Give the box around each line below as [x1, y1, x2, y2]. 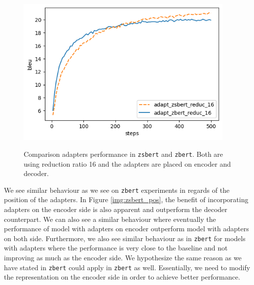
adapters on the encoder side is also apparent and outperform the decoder [4, 204, 227, 214]
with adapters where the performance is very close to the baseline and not [4, 243, 228, 253]
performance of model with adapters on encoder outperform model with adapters [4, 223, 249, 234]
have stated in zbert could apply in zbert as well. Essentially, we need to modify [4, 262, 251, 272]
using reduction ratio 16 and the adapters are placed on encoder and [24, 158, 231, 169]
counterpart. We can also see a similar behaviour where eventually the [4, 214, 216, 224]
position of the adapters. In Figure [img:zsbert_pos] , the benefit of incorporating [4, 194, 249, 205]
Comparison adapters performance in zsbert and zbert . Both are [24, 148, 223, 159]
